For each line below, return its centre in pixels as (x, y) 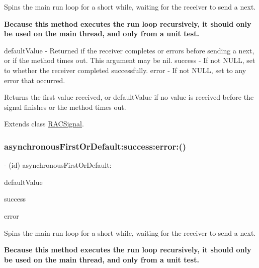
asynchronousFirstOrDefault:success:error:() (95, 146)
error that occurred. (35, 80)
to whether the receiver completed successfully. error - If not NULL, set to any (125, 70)
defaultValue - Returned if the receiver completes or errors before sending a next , (129, 50)
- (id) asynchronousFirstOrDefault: (58, 165)
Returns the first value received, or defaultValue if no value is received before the (129, 97)
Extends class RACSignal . (44, 124)
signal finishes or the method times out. (65, 107)
